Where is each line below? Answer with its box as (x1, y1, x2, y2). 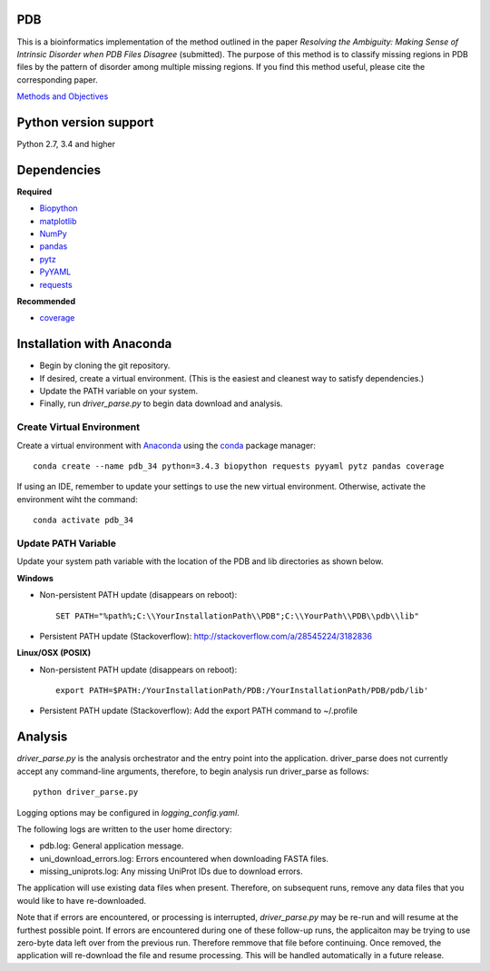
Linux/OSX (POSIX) (16, 648, 91, 659)
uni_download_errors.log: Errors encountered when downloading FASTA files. (39, 853, 328, 864)
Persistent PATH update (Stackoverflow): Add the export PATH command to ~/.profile (39, 705, 358, 717)
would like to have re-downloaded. (16, 895, 147, 906)
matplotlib (39, 215, 77, 226)
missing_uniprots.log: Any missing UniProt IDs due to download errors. (39, 866, 303, 877)
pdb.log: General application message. (39, 840, 184, 851)
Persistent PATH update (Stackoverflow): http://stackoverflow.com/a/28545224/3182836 (39, 630, 372, 641)
